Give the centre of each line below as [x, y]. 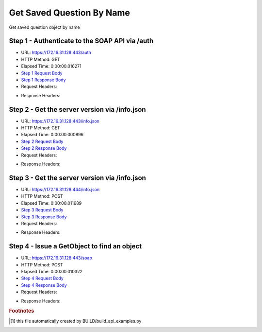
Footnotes [22, 311]
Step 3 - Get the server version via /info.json [78, 178]
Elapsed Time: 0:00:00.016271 [51, 66]
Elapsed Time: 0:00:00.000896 [52, 135]
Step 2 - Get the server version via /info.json [77, 109]
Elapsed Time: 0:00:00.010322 [52, 271]
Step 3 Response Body [44, 217]
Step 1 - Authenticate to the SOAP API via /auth [81, 41]
